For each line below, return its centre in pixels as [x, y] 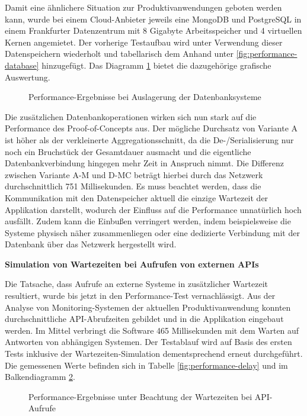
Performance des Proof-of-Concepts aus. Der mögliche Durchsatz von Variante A [151, 128]
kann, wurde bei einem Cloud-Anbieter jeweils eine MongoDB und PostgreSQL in [153, 19]
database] [22, 65]
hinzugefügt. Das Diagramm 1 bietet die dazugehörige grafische [156, 65]
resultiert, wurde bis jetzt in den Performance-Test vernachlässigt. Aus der [140, 296]
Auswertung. [28, 77]
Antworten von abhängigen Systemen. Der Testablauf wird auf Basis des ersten [148, 342]
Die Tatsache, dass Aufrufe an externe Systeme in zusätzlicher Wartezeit [137, 284]
